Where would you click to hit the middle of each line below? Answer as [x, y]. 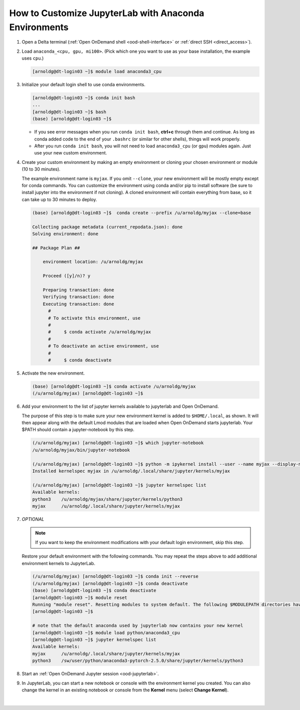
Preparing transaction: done [78, 290]
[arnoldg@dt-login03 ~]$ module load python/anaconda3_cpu [106, 633]
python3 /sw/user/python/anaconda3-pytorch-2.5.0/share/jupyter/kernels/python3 [138, 661]
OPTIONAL [33, 519]
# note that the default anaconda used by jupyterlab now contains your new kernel [138, 626]
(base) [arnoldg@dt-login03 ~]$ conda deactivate [94, 591]
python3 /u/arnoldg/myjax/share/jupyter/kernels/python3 [107, 499]
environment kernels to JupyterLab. [58, 563]
